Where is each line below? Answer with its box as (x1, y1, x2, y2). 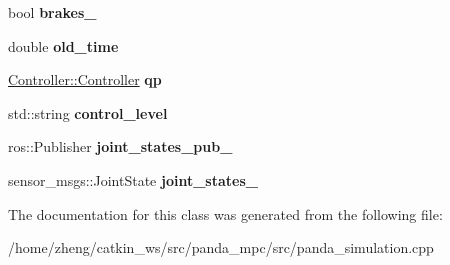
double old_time (8, 35, 119, 56)
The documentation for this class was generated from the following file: (8, 203, 443, 224)
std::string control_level (8, 102, 168, 123)
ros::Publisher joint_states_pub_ (8, 136, 233, 157)
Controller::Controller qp (8, 69, 162, 90)
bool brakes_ (8, 2, 97, 22)
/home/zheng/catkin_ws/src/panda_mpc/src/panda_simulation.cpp (8, 237, 434, 258)
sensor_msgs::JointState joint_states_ (8, 169, 258, 190)
